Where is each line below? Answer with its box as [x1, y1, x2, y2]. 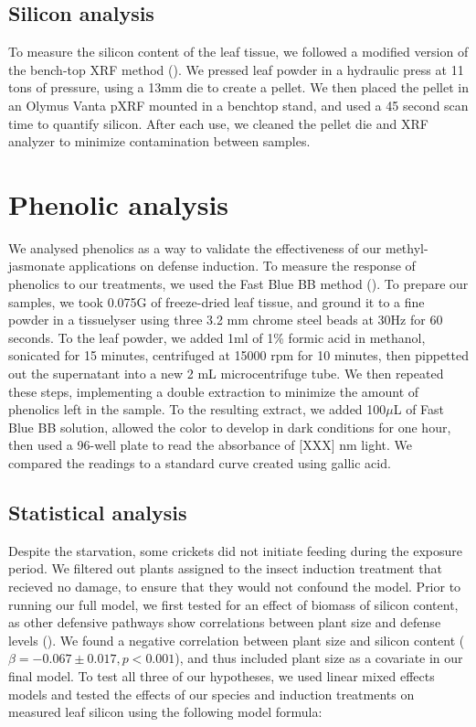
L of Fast [393, 400, 445, 419]
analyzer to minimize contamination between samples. [8, 132, 311, 151]
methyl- [385, 238, 428, 257]
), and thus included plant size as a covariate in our [175, 648, 463, 668]
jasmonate [8, 256, 65, 275]
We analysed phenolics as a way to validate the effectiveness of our [8, 238, 382, 257]
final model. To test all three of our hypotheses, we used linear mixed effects [8, 666, 435, 685]
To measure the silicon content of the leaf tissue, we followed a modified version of [8, 42, 469, 61]
